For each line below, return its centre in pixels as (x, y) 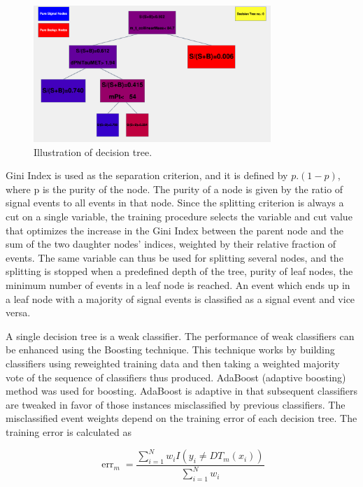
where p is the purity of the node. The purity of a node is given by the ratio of (175, 189)
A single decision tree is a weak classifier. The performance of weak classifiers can (180, 336)
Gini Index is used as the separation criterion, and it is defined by (147, 175)
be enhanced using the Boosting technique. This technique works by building (170, 350)
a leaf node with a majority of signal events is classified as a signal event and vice (180, 298)
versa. (18, 312)
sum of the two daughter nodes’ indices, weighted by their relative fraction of (171, 244)
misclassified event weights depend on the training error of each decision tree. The (181, 418)
